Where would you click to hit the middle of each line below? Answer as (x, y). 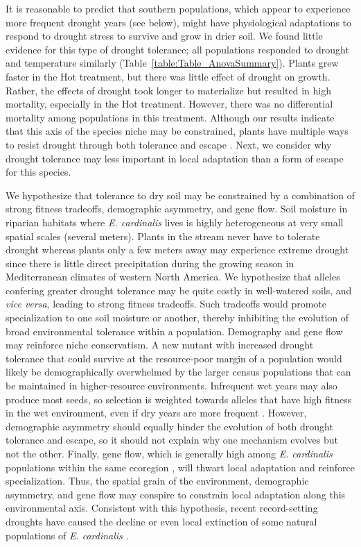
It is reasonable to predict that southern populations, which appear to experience (178, 8)
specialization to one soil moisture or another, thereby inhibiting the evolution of (177, 318)
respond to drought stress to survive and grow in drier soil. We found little (164, 36)
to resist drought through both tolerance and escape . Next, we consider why (169, 144)
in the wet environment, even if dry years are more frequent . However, (156, 413)
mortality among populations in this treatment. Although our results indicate (170, 117)
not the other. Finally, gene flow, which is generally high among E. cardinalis (169, 453)
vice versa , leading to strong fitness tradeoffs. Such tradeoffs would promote (166, 304)
